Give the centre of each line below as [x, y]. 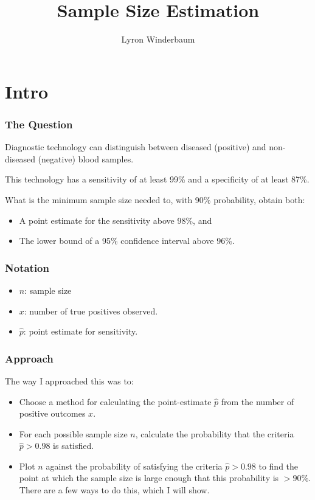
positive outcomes [52, 413]
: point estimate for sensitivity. [81, 331]
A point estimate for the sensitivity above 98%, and [116, 220]
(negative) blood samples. [86, 158]
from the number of [258, 401]
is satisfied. [74, 446]
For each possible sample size [73, 433]
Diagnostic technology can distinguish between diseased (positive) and [136, 147]
